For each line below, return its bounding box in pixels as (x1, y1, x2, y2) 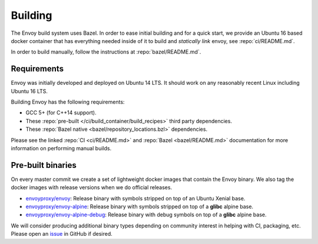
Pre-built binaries (11, 160, 77, 170)
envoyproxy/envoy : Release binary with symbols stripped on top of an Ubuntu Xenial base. (25, 194, 246, 202)
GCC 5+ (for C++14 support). (25, 109, 97, 116)
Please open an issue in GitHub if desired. (11, 230, 112, 238)
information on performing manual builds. (11, 144, 112, 151)
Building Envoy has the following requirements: (11, 98, 125, 105)
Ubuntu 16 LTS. (11, 87, 48, 94)
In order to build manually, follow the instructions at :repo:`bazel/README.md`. (11, 48, 201, 55)
